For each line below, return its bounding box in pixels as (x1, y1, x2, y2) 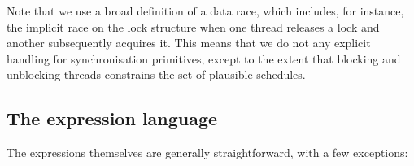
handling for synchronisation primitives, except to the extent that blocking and (7, 50, 401, 67)
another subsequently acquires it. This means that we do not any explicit (7, 34, 371, 51)
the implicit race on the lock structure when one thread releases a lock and (7, 18, 380, 35)
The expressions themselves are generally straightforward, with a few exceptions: (7, 144, 408, 161)
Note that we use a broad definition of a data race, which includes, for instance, (7, 2, 404, 19)
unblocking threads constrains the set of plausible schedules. (7, 66, 306, 83)
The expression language (7, 106, 218, 131)
